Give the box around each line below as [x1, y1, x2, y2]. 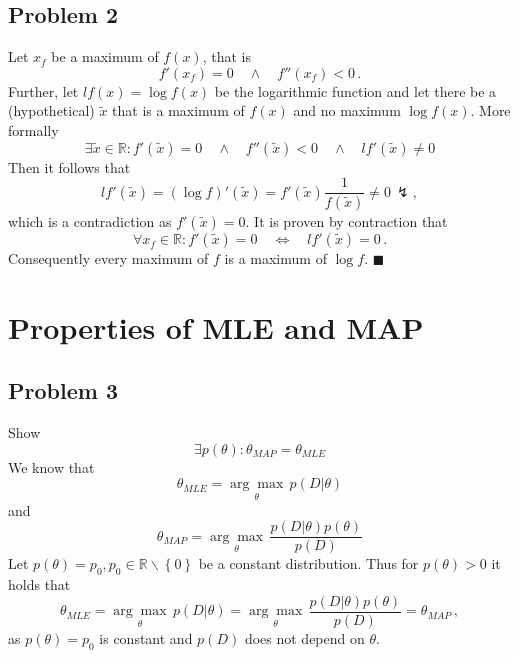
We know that [8, 456, 95, 477]
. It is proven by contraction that [245, 211, 448, 232]
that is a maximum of [112, 100, 245, 121]
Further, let [8, 80, 79, 101]
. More [470, 100, 511, 121]
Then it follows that [8, 156, 131, 177]
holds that [8, 574, 71, 595]
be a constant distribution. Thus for [198, 553, 419, 574]
